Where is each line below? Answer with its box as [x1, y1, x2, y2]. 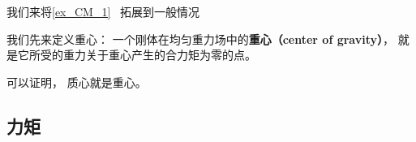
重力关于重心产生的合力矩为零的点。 [62, 46, 256, 63]
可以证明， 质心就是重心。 [6, 73, 147, 90]
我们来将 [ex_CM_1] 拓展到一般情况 [6, 3, 200, 19]
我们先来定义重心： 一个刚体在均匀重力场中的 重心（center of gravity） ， [6, 30, 394, 47]
